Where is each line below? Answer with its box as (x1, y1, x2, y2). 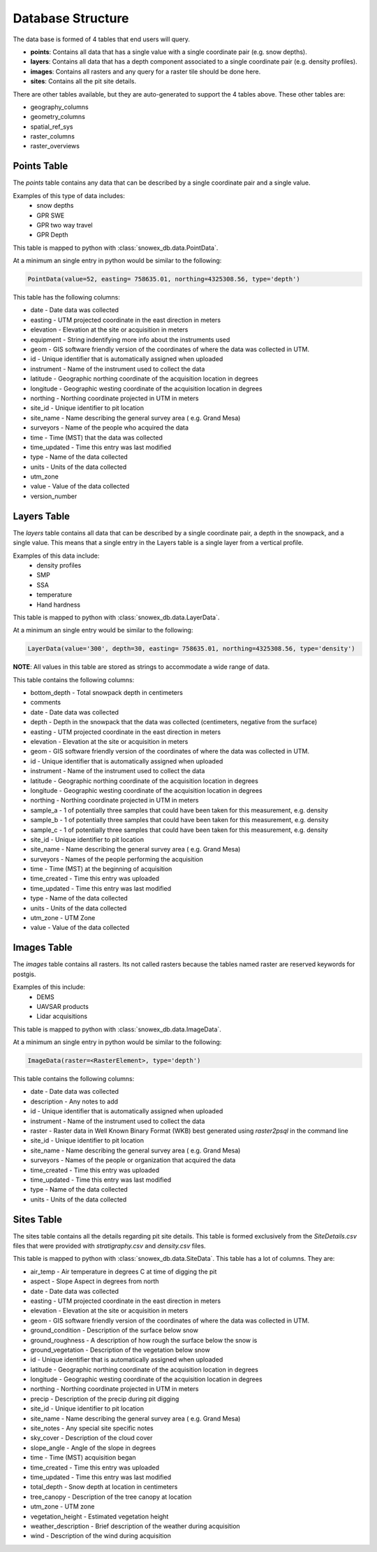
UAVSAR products (36, 1002, 89, 1010)
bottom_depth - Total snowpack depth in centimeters (30, 689, 183, 697)
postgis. (13, 970, 36, 978)
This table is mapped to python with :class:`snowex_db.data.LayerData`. (13, 613, 220, 621)
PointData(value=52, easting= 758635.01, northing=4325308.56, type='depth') (27, 275, 300, 283)
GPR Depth (36, 231, 69, 239)
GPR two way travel (36, 220, 94, 229)
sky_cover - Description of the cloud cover (30, 1434, 153, 1442)
